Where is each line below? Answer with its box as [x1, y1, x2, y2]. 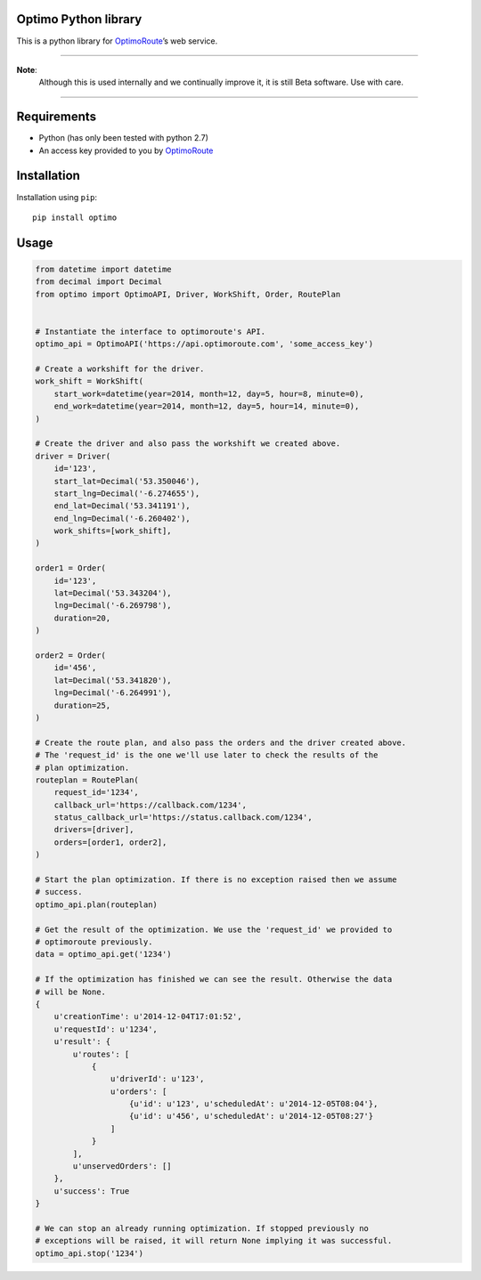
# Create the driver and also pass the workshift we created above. [35, 439, 341, 449]
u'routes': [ [72, 1049, 130, 1059]
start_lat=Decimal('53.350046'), [53, 476, 200, 486]
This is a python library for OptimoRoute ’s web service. [16, 36, 218, 46]
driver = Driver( [35, 450, 111, 461]
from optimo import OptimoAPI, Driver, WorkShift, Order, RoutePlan [35, 289, 341, 299]
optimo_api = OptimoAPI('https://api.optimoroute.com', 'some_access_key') [35, 339, 374, 349]
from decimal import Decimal [35, 277, 163, 287]
